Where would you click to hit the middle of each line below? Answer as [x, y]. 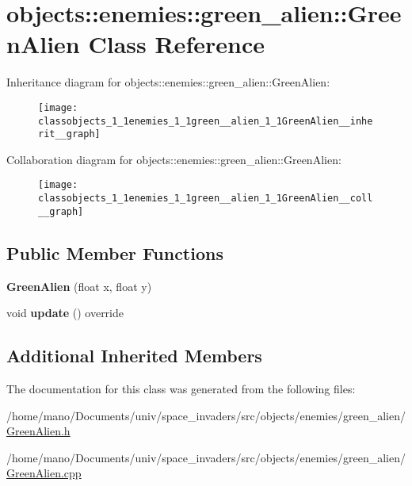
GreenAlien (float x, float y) [79, 286]
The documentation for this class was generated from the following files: [181, 389]
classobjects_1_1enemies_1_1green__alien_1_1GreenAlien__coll [206, 199]
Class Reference [176, 44]
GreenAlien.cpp [44, 473]
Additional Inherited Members [134, 356]
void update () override [65, 313]
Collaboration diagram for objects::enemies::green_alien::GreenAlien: [174, 159]
